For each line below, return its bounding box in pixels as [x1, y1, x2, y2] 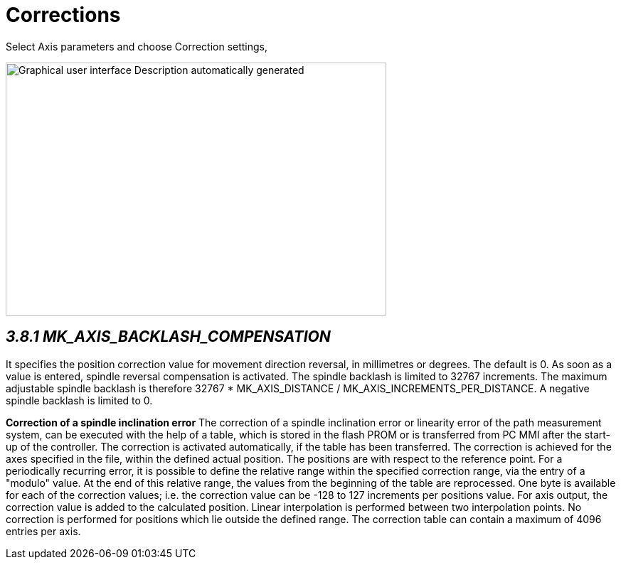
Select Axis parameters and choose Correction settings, [6, 40, 268, 53]
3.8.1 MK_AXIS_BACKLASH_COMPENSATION [6, 328, 331, 346]
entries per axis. [6, 524, 81, 537]
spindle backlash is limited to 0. [6, 394, 153, 407]
